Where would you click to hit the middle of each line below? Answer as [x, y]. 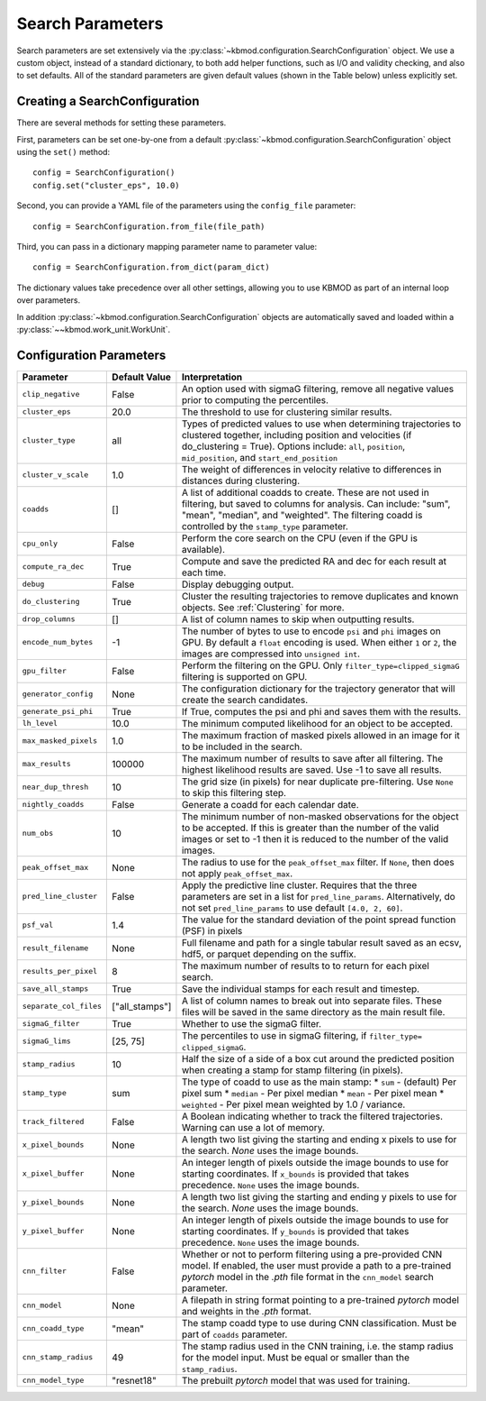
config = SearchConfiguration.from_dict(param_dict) [151, 267]
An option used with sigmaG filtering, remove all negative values [318, 389]
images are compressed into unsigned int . [270, 654]
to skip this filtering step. [234, 792]
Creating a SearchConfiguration [108, 101]
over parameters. [49, 300]
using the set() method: [63, 152]
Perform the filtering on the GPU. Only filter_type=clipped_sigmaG [320, 665]
